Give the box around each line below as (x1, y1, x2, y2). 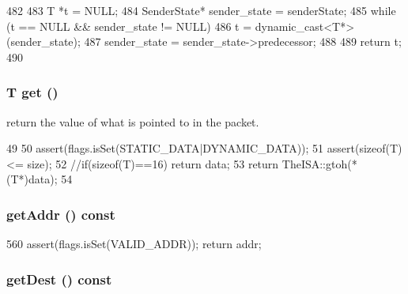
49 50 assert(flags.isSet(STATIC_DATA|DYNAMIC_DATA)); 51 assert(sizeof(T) (6, 140, 402, 156)
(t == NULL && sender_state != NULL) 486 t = (6, 17, 252, 34)
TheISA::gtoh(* (281, 155, 357, 171)
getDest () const (6, 269, 112, 288)
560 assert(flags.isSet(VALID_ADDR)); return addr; (6, 236, 262, 252)
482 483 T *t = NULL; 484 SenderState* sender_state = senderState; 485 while (6, 2, 396, 18)
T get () (6, 82, 59, 102)
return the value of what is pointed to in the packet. (6, 113, 259, 130)
